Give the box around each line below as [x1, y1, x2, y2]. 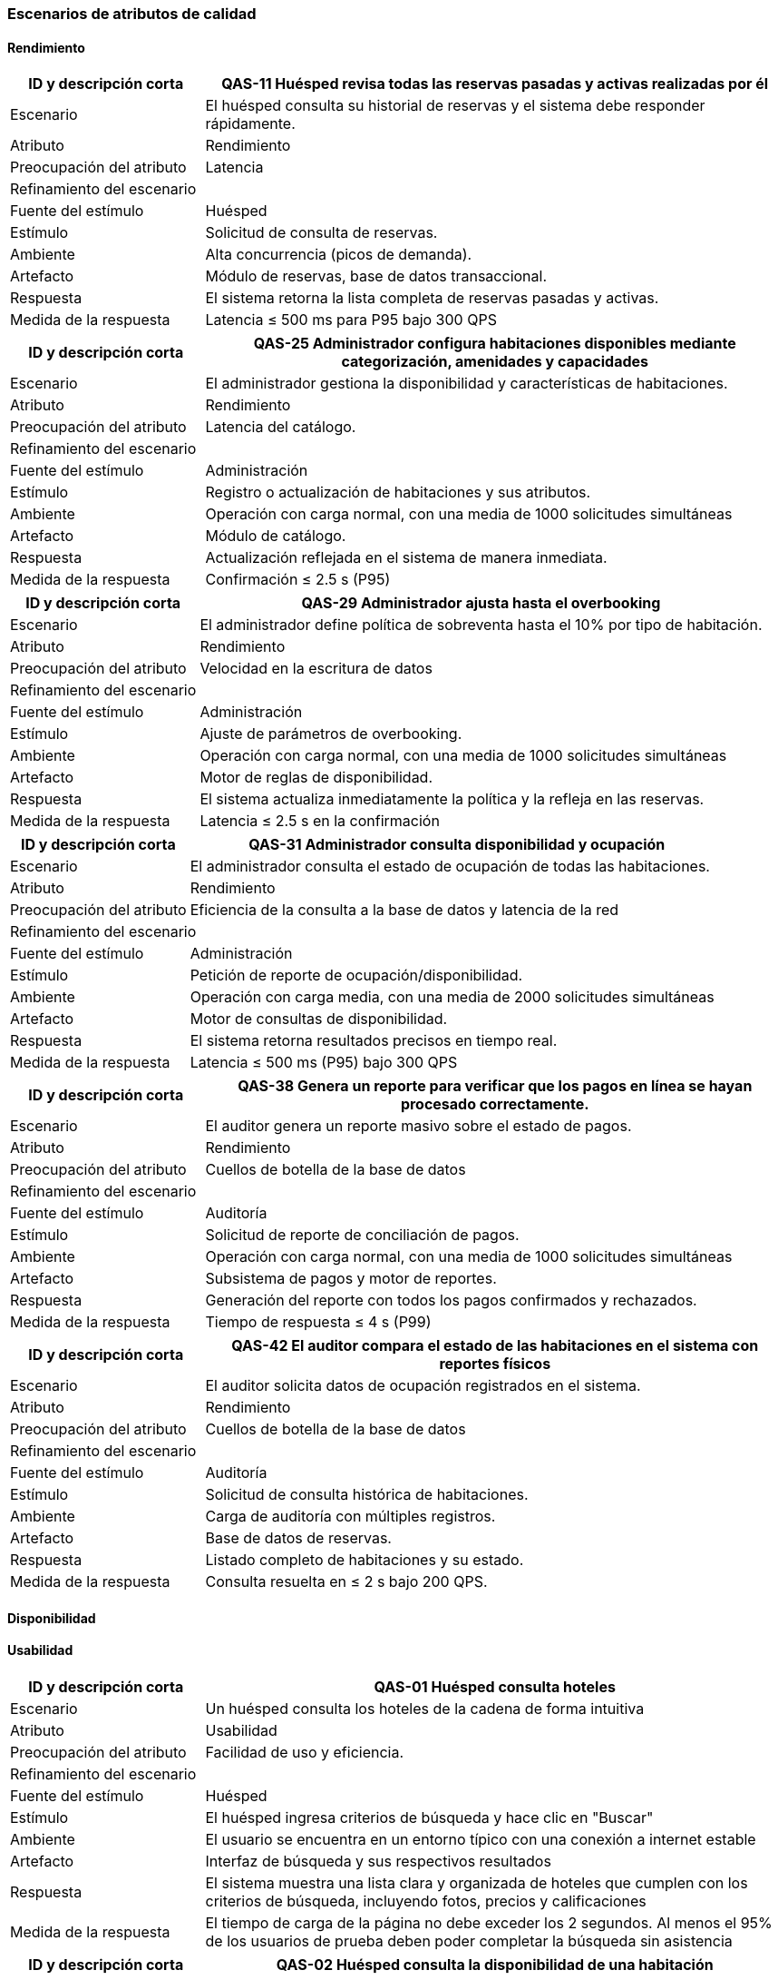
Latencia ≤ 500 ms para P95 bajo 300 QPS [205, 310, 497, 330]
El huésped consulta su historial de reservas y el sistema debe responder [205, 96, 705, 115]
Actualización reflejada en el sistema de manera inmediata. [205, 548, 608, 567]
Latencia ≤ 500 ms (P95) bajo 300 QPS [190, 1053, 458, 1072]
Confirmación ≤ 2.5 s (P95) [205, 570, 391, 589]
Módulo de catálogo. [205, 527, 346, 546]
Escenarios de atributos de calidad [7, 5, 257, 23]
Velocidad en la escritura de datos [199, 659, 433, 678]
